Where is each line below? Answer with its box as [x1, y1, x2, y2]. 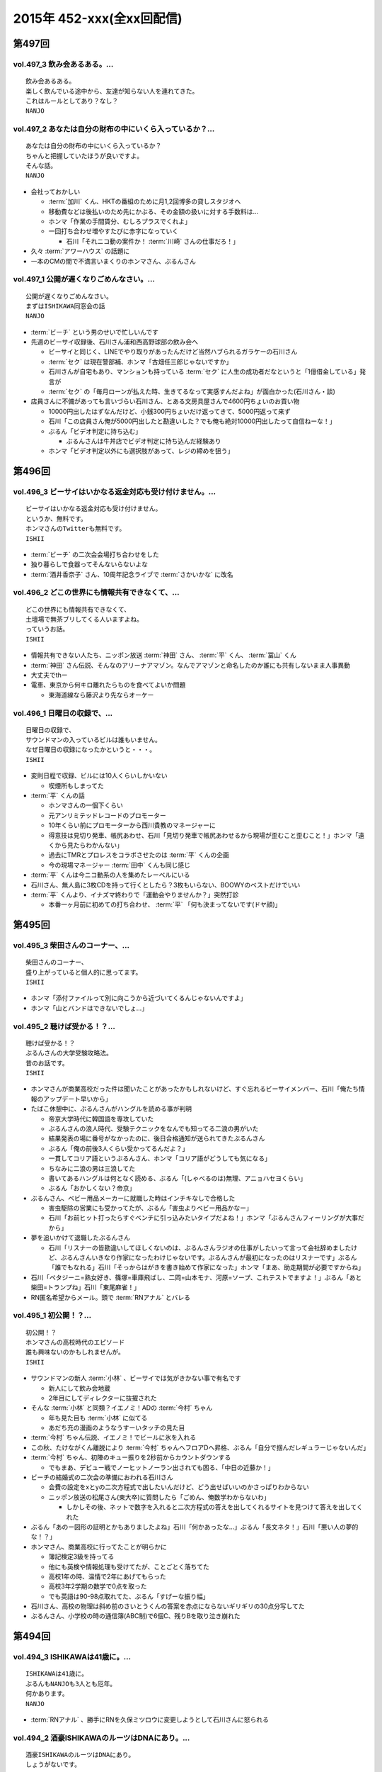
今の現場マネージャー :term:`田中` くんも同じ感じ [48, 860, 191, 869]
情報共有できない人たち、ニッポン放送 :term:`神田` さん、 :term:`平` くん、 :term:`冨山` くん [30, 651, 297, 659]
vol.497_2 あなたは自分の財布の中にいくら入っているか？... [13, 124, 215, 134]
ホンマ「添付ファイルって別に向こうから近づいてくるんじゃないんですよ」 [30, 994, 247, 1002]
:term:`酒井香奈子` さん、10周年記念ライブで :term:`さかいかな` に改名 [30, 570, 233, 578]
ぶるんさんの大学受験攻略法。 [25, 1049, 112, 1058]
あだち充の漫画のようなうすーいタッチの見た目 [48, 1423, 185, 1432]
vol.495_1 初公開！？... [13, 1311, 92, 1320]
